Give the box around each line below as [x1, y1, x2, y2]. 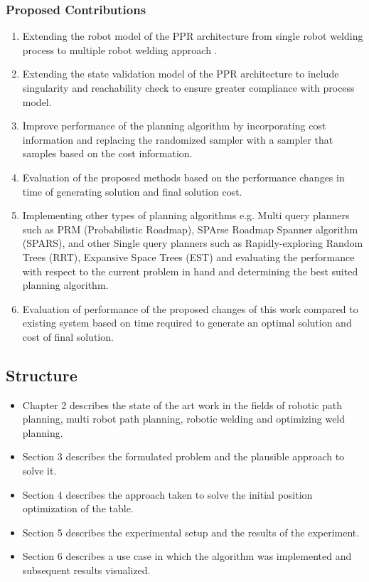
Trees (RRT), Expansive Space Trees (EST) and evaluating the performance [22, 249, 355, 264]
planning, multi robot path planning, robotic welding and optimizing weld [22, 411, 346, 426]
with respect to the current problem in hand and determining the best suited [22, 263, 358, 278]
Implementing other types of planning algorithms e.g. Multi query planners [22, 208, 350, 223]
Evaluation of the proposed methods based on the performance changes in [22, 169, 345, 184]
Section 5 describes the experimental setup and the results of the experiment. [22, 524, 360, 539]
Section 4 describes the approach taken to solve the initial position [22, 487, 313, 502]
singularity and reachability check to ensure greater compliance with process [22, 80, 355, 95]
